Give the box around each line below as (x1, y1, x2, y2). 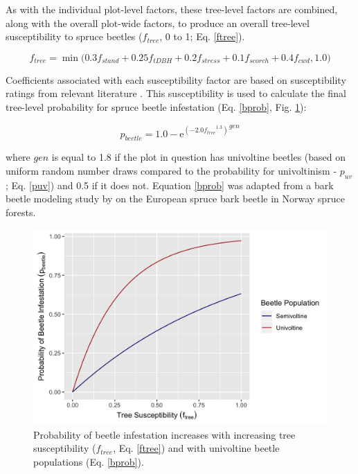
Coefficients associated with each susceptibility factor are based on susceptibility (6, 72, 346, 87)
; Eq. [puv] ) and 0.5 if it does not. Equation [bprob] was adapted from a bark (6, 177, 334, 192)
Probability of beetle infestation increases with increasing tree (33, 427, 296, 441)
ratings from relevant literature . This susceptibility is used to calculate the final (6, 86, 346, 100)
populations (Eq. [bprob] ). (33, 454, 144, 468)
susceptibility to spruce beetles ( (6, 29, 143, 44)
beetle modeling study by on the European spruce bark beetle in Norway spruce (6, 191, 345, 206)
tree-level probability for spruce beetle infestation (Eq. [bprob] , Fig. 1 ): (6, 99, 307, 114)
